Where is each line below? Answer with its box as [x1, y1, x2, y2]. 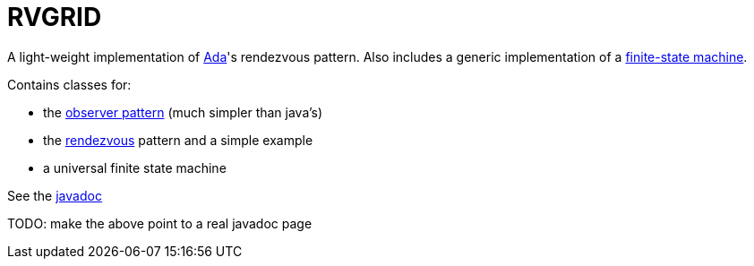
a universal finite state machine [43, 159, 227, 176]
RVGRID [7, 2, 102, 32]
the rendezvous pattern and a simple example [43, 132, 313, 148]
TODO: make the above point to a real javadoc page [7, 215, 313, 231]
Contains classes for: [7, 76, 132, 92]
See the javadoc [7, 187, 102, 203]
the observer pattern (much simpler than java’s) [43, 104, 323, 120]
